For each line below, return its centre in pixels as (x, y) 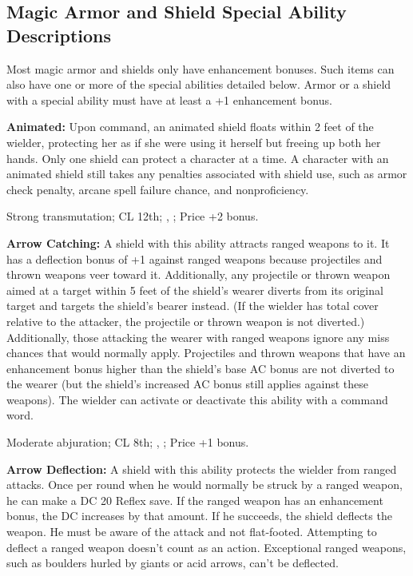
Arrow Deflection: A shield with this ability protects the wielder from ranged (202, 469)
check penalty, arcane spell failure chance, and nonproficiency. (158, 189)
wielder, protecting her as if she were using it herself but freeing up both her (194, 142)
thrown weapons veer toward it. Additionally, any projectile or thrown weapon (199, 274)
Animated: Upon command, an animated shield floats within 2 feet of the (190, 127)
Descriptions (59, 35)
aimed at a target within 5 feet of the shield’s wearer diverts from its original (195, 290)
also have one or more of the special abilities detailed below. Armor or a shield (199, 84)
